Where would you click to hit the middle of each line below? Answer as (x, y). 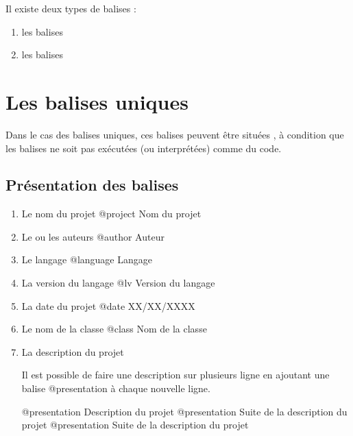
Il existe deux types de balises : (71, 8)
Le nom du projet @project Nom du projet (111, 214)
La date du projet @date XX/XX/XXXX (108, 305)
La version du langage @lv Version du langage (118, 283)
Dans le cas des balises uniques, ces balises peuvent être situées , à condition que (175, 134)
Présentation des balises (92, 185)
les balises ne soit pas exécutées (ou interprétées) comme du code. (144, 148)
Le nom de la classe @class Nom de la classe (114, 329)
